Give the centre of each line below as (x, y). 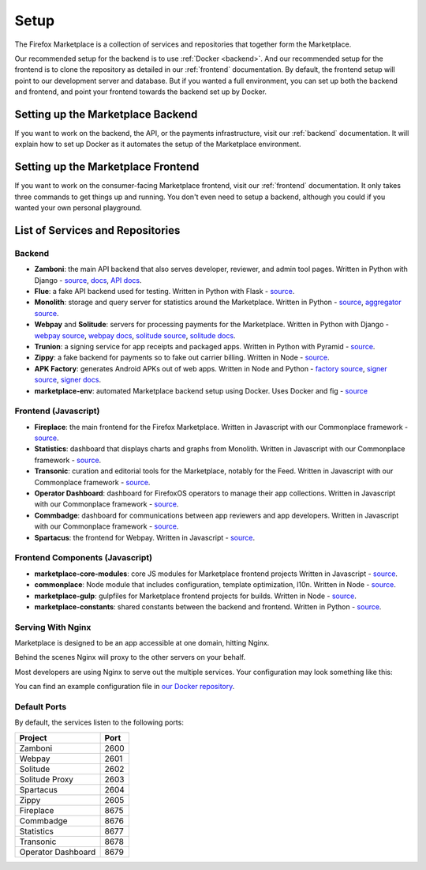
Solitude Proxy (47, 779)
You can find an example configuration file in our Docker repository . (125, 687)
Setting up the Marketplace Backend (106, 114)
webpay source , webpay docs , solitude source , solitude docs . (135, 335)
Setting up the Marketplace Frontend (107, 167)
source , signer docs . (68, 380)
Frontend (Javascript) (57, 411)
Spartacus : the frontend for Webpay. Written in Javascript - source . (145, 537)
